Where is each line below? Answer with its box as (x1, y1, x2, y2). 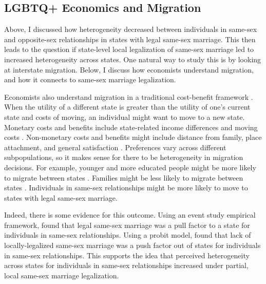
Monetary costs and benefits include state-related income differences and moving (4, 121, 258, 132)
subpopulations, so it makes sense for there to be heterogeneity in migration (4, 152, 243, 163)
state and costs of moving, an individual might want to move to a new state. (4, 111, 245, 122)
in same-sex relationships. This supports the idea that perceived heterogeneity (4, 250, 250, 260)
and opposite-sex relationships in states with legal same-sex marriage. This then (4, 33, 256, 44)
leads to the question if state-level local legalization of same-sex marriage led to (4, 44, 254, 55)
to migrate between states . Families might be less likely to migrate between (4, 172, 243, 183)
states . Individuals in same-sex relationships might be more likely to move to (4, 182, 248, 193)
